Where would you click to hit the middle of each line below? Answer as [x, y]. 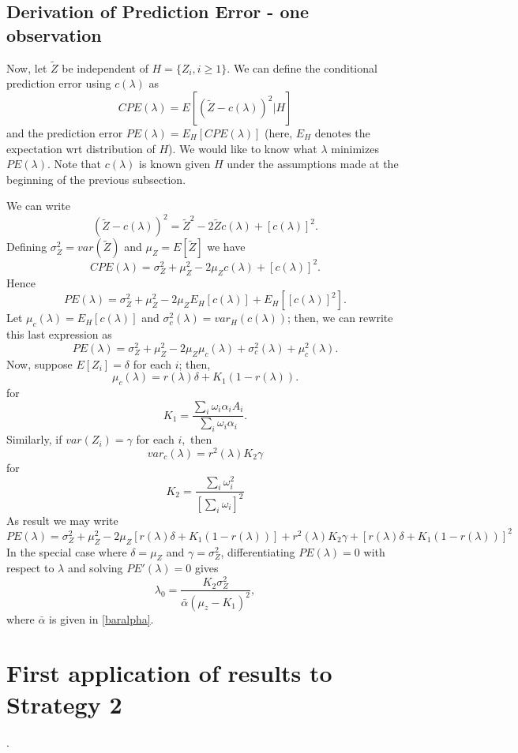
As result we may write [62, 520]
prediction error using [59, 83]
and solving [95, 568]
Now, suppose [39, 363]
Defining [27, 247]
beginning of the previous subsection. [96, 179]
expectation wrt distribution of [81, 148]
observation [54, 34]
